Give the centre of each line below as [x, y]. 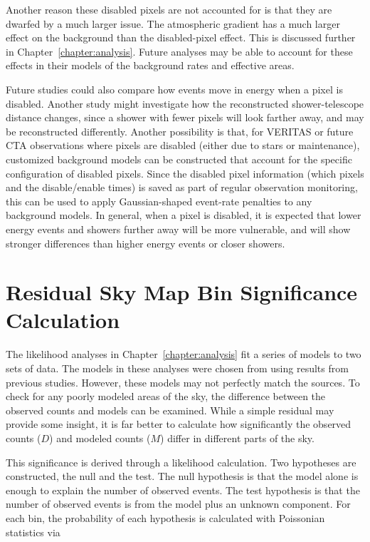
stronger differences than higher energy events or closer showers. [146, 243]
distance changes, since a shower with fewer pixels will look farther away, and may [185, 117]
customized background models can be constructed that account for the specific [179, 159]
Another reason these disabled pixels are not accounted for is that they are [169, 9]
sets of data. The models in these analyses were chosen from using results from [177, 368]
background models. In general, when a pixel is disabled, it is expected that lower [184, 215]
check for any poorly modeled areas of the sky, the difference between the [166, 396]
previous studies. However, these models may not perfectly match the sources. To [183, 382]
